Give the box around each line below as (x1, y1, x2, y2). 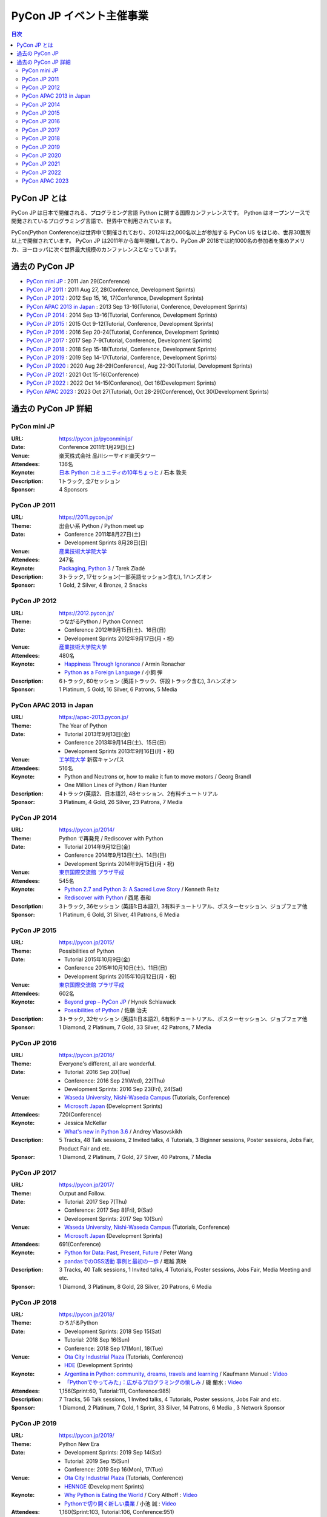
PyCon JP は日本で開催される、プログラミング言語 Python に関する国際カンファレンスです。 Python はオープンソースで (11, 209, 311, 217)
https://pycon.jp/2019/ (59, 1432, 114, 1439)
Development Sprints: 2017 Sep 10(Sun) (64, 1215, 163, 1222)
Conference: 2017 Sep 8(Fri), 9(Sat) (64, 1206, 153, 1214)
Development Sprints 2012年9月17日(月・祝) (64, 635, 174, 642)
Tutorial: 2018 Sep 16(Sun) (64, 1336, 130, 1343)
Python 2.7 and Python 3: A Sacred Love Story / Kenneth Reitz (64, 885, 220, 893)
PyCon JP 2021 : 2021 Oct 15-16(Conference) (26, 371, 139, 378)
